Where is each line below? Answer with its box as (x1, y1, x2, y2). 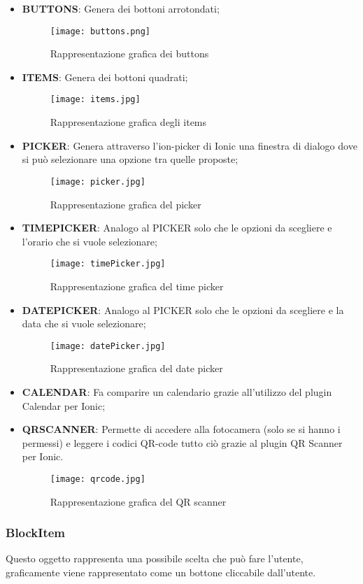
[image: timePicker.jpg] (50, 259, 166, 269)
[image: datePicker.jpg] (50, 341, 166, 351)
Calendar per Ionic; (22, 398, 106, 413)
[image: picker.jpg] (50, 176, 145, 187)
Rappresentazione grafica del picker (50, 197, 201, 211)
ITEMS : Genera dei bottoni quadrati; (22, 69, 188, 84)
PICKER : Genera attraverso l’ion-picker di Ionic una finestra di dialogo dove (22, 138, 357, 152)
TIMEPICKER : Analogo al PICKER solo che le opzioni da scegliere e (22, 220, 332, 235)
